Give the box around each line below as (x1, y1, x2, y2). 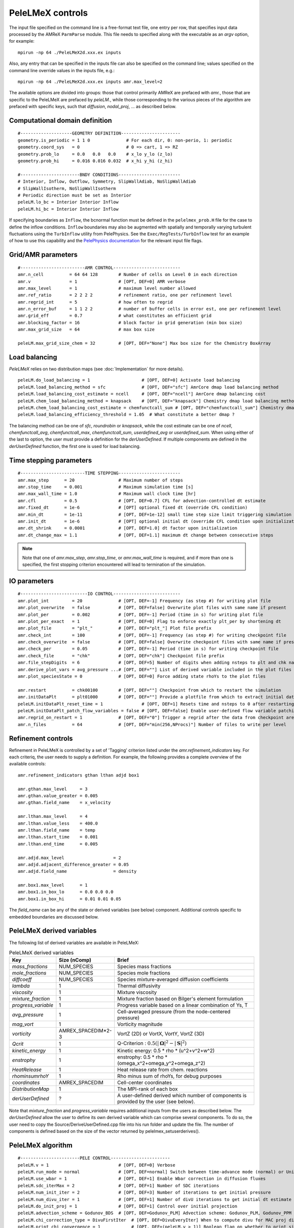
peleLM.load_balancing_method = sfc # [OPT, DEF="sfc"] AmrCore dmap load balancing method (18, 384, 279, 390)
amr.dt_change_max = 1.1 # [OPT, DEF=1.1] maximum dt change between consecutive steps (18, 532, 274, 538)
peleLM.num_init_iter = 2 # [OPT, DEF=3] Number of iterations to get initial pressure (18, 1190, 271, 1196)
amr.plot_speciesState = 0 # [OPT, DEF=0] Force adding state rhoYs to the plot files (18, 673, 266, 679)
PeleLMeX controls (9, 7, 88, 18)
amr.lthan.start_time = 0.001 (18, 834, 98, 840)
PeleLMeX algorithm (9, 1141, 73, 1149)
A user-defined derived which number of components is (117, 1092, 247, 1099)
